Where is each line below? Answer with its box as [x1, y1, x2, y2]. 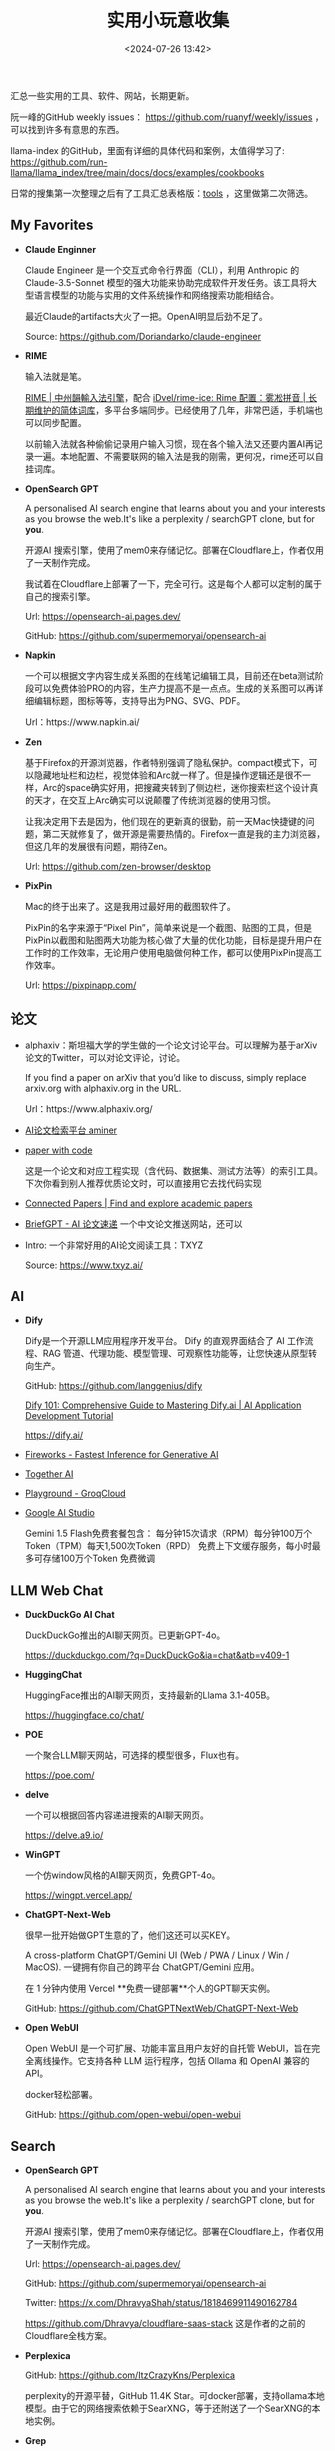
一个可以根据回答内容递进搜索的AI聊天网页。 [24, 1809, 210, 1821]
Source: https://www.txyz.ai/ [24, 1259, 143, 1271]
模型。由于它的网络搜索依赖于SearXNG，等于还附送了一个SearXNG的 [24, 2402, 312, 2414]
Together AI [24, 1468, 74, 1480]
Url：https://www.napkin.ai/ [24, 716, 140, 728]
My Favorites [10, 217, 94, 234]
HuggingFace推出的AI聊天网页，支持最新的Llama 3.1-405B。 [24, 1689, 276, 1701]
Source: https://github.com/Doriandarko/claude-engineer [24, 330, 262, 342]
